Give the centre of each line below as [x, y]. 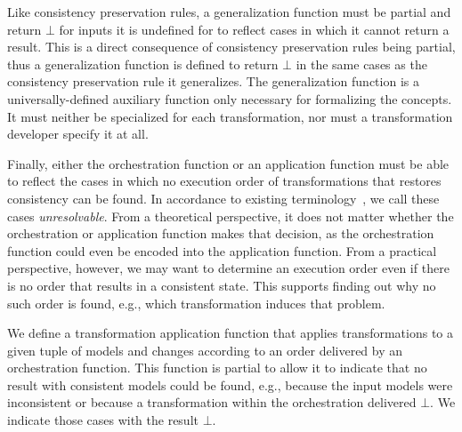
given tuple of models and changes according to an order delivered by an [205, 350]
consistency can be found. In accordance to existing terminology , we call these [223, 198]
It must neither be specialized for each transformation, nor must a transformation [230, 116]
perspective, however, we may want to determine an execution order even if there [228, 268]
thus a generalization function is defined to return [143, 64]
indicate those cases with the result [103, 420]
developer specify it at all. [78, 134]
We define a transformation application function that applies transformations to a [231, 333]
